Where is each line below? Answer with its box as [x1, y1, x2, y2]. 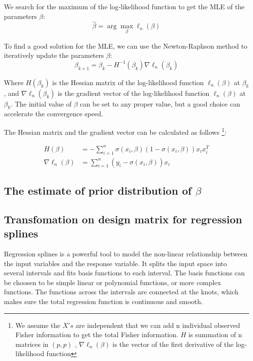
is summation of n [188, 329, 242, 340]
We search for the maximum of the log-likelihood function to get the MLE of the [4, 1, 245, 11]
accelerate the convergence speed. [4, 108, 103, 119]
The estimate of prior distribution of [4, 183, 192, 198]
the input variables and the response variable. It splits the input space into [4, 258, 227, 268]
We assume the [15, 320, 60, 330]
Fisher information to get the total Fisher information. [15, 329, 179, 340]
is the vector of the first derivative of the [112, 339, 234, 349]
